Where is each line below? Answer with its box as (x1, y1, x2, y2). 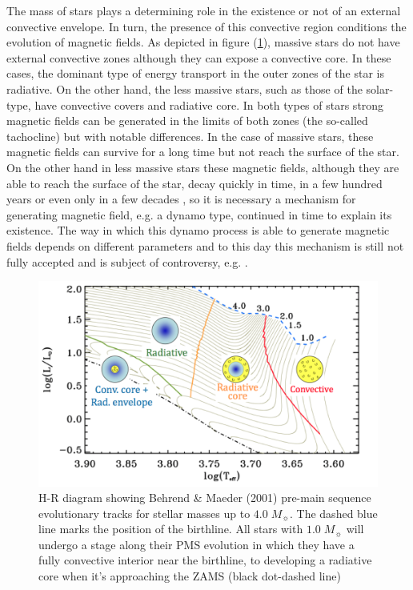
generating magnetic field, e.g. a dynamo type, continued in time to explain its (6, 206, 392, 223)
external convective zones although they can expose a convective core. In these (6, 49, 391, 66)
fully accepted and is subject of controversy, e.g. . (6, 253, 248, 270)
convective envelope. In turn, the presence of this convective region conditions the (6, 18, 407, 34)
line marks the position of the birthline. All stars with (38, 520, 303, 537)
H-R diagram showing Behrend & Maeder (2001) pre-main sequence (38, 489, 371, 506)
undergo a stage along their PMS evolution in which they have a (38, 536, 355, 552)
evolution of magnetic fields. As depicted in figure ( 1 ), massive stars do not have (6, 34, 400, 50)
